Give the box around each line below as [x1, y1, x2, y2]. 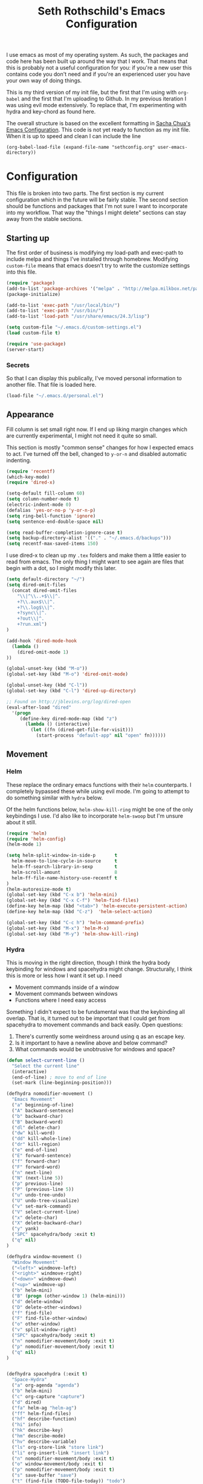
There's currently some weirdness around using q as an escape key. [14, 1033, 185, 1040]
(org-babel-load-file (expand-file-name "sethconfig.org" [6, 144, 155, 151]
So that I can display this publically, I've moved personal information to [6, 374, 182, 382]
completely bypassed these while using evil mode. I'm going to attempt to [6, 787, 190, 795]
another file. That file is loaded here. [6, 381, 97, 388]
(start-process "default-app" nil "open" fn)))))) [36, 732, 166, 739]
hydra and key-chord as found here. [6, 108, 96, 116]
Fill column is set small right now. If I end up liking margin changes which [6, 425, 188, 433]
